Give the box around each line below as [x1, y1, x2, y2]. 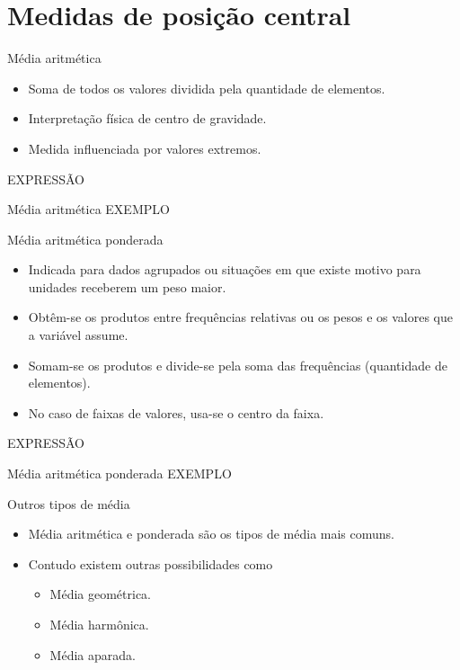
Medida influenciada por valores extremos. [28, 138, 261, 157]
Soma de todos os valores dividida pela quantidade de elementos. [28, 78, 385, 97]
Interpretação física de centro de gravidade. [28, 109, 267, 128]
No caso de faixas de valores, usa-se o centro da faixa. [28, 403, 324, 422]
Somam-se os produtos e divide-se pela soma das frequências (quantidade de [28, 355, 447, 374]
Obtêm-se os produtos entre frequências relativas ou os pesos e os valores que [28, 308, 454, 326]
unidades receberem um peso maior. [28, 277, 226, 296]
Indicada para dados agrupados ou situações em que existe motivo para [28, 260, 421, 279]
